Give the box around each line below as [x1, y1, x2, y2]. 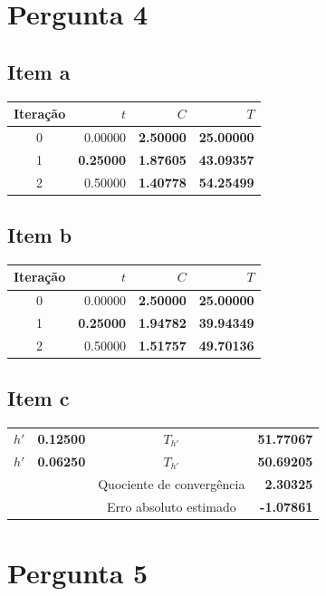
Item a [7, 57, 71, 85]
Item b [7, 221, 72, 249]
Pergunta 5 [7, 553, 149, 591]
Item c [7, 384, 70, 412]
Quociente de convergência [98, 474, 245, 493]
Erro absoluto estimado [106, 496, 236, 515]
